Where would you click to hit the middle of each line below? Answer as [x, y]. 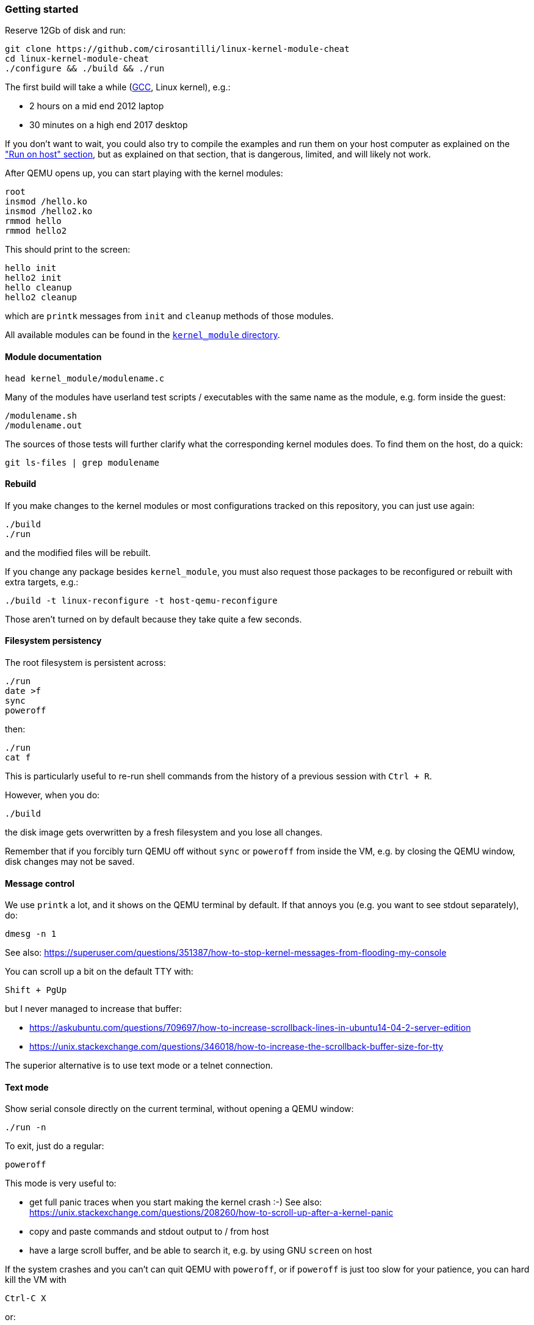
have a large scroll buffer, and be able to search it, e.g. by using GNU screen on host [201, 1251]
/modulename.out [44, 425]
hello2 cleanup [41, 298]
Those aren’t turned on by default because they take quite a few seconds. [153, 619]
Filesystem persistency [53, 641]
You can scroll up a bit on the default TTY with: [99, 972]
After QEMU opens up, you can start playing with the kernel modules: [144, 173]
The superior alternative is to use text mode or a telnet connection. [139, 1066]
